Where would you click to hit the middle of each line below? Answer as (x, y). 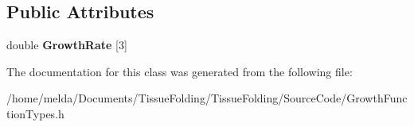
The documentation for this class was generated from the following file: (180, 71)
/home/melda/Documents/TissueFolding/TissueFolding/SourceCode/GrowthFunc (207, 98)
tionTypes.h (35, 113)
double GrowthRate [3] (67, 45)
